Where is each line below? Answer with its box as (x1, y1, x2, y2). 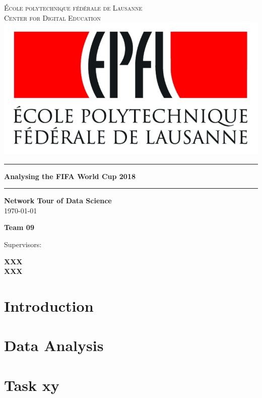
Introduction (4, 295, 94, 316)
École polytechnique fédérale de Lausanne (4, 3, 143, 13)
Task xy (4, 374, 59, 395)
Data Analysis (4, 335, 104, 356)
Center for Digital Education (4, 12, 101, 23)
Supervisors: (4, 239, 42, 249)
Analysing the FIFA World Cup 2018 (4, 170, 136, 181)
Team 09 (4, 222, 34, 233)
